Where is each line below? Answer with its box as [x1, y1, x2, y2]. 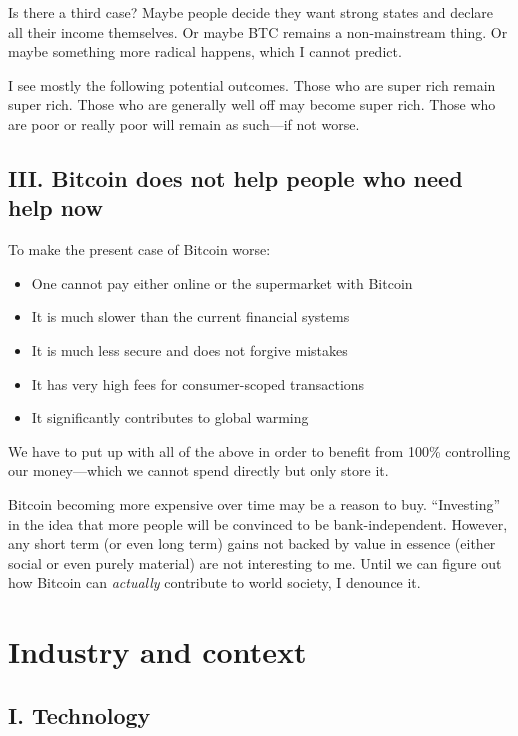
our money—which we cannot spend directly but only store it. [8, 460, 389, 481]
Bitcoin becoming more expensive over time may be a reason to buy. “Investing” [8, 493, 501, 514]
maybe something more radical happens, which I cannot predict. [8, 41, 402, 62]
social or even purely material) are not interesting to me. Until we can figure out [8, 552, 502, 573]
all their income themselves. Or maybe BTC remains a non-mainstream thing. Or [8, 21, 508, 42]
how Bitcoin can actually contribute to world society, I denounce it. [8, 572, 421, 593]
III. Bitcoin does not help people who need [8, 162, 463, 193]
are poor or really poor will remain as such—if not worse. [8, 113, 360, 134]
